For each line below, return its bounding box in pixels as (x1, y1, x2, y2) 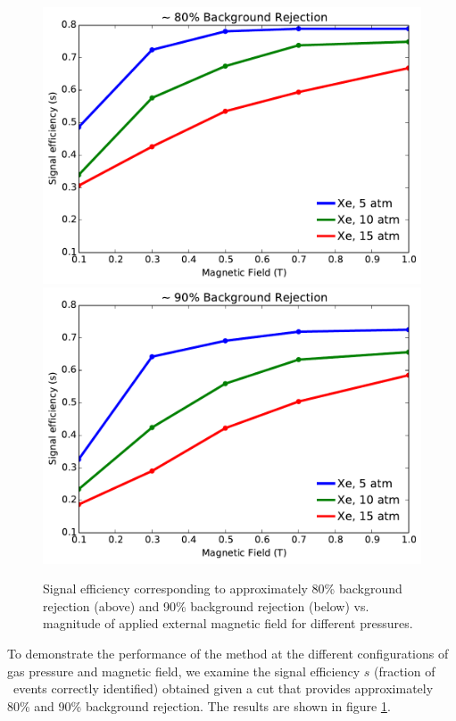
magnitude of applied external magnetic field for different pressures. (43, 614, 413, 633)
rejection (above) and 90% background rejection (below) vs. (43, 596, 369, 615)
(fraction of (373, 661, 435, 680)
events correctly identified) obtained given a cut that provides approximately (12, 679, 434, 698)
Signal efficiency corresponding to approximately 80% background (43, 579, 402, 598)
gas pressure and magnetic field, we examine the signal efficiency (7, 661, 361, 680)
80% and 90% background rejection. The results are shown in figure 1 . (7, 696, 391, 715)
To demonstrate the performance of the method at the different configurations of (7, 644, 449, 662)
